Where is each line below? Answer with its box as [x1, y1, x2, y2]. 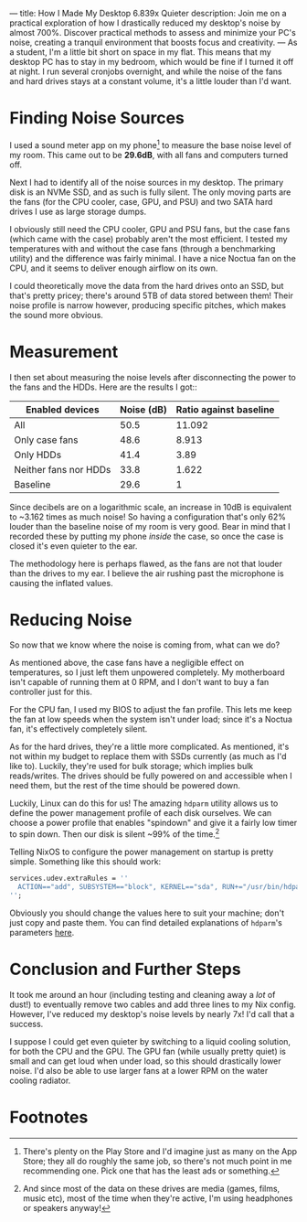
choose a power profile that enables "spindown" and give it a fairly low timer [9, 818, 298, 829]
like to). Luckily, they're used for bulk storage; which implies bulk [9, 761, 254, 772]
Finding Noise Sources [9, 108, 185, 129]
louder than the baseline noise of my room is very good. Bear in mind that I [9, 520, 291, 531]
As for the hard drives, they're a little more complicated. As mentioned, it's [9, 741, 290, 753]
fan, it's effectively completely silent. [9, 724, 148, 734]
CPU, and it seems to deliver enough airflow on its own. [9, 263, 218, 273]
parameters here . [9, 927, 75, 938]
